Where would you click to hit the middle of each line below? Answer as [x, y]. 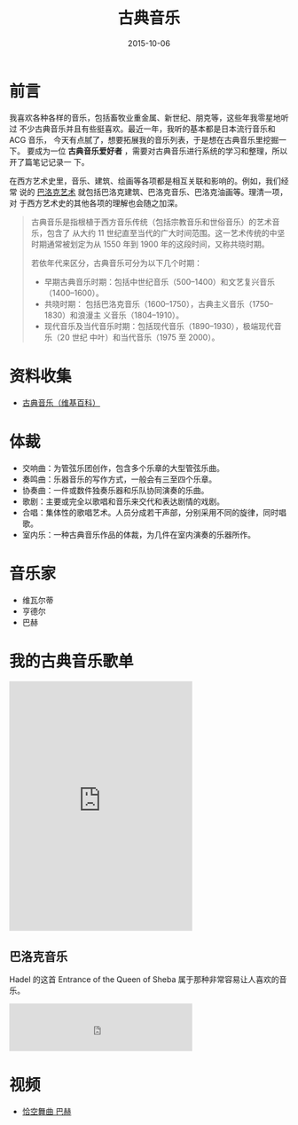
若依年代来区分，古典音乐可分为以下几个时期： [116, 263]
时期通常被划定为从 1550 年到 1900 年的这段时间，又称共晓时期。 [150, 244]
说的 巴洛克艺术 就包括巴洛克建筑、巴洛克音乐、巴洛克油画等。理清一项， [153, 192]
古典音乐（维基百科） [61, 402]
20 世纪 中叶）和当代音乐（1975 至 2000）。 [140, 337]
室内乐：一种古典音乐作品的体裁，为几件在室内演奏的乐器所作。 [138, 534]
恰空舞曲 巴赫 [47, 1112]
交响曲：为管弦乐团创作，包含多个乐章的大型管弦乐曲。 [123, 468]
